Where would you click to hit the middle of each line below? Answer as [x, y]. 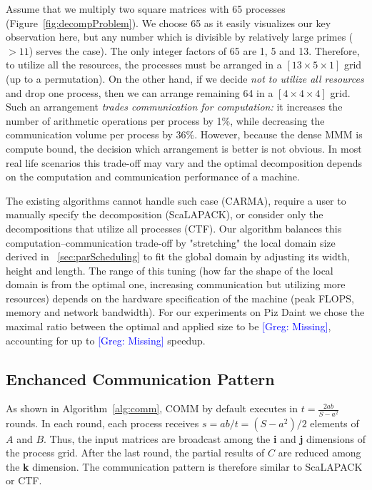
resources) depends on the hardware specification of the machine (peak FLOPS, [180, 298]
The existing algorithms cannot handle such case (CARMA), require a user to [176, 200]
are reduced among [320, 453]
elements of [335, 423]
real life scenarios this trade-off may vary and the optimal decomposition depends [184, 162]
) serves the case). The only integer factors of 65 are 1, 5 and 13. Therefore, [194, 50]
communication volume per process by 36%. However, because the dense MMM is [184, 134]
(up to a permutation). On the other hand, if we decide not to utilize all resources [185, 78]
